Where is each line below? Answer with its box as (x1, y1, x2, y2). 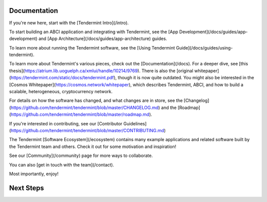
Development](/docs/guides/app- (179, 29, 248, 35)
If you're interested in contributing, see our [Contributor (9, 120, 123, 126)
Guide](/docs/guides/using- (176, 45, 233, 50)
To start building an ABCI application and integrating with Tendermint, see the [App (9, 29, 178, 35)
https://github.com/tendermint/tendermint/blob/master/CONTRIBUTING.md (10, 127, 164, 133)
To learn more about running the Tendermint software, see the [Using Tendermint (9, 45, 175, 50)
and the (161, 104, 177, 110)
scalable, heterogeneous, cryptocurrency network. (9, 89, 113, 95)
